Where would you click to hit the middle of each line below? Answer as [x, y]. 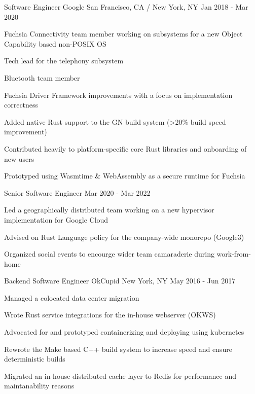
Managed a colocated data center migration [72, 297]
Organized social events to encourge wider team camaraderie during [109, 254]
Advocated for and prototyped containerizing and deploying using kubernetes [124, 332]
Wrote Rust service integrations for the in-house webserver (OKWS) [110, 315]
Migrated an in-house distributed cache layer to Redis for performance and [120, 375]
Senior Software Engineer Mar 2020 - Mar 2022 [77, 192]
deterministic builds [35, 359]
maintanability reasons [39, 386]
